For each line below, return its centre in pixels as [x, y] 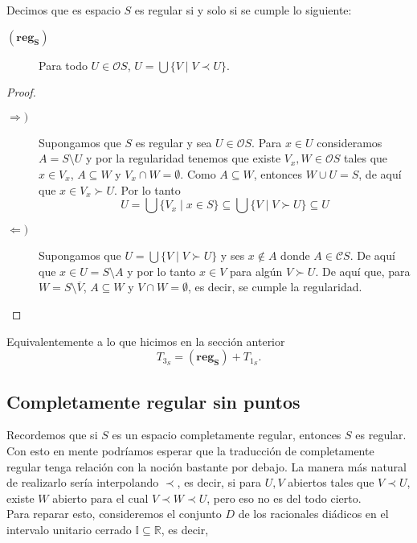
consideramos [350, 142]
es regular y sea [174, 142]
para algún [256, 271]
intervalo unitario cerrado [69, 529]
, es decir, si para [219, 482]
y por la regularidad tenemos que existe [183, 158]
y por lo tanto [161, 271]
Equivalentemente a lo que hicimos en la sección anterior [146, 341]
